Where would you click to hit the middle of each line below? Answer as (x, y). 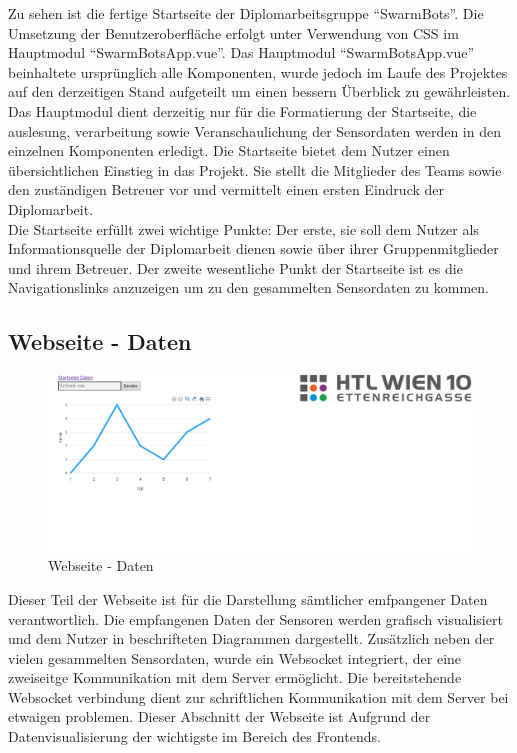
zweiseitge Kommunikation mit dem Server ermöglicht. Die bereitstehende (235, 677)
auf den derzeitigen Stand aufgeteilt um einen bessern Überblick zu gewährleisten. (259, 91)
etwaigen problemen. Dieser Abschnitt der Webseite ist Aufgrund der (219, 716)
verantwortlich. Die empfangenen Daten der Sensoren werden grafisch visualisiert (255, 618)
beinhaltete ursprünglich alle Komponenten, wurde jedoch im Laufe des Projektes (258, 71)
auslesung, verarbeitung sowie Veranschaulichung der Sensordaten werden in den (254, 130)
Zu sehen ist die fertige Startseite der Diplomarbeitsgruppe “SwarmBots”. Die (246, 13)
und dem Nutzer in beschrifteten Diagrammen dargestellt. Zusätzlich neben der (251, 638)
